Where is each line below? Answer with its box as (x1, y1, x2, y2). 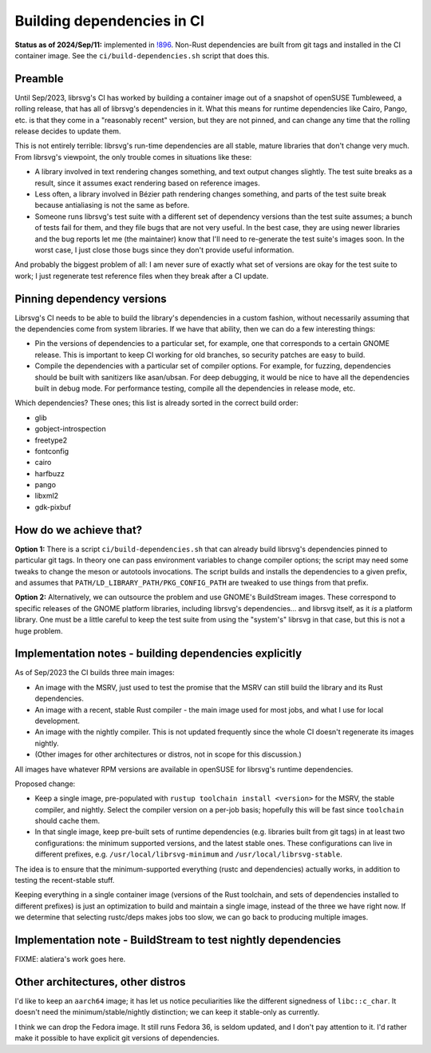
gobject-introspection (34, 424, 107, 434)
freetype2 (34, 435, 68, 445)
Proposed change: (14, 779, 76, 789)
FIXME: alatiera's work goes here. (14, 955, 126, 964)
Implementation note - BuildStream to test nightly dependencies (14, 933, 342, 947)
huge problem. (14, 626, 63, 635)
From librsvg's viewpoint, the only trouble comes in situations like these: (14, 152, 252, 161)
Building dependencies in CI (14, 12, 205, 30)
